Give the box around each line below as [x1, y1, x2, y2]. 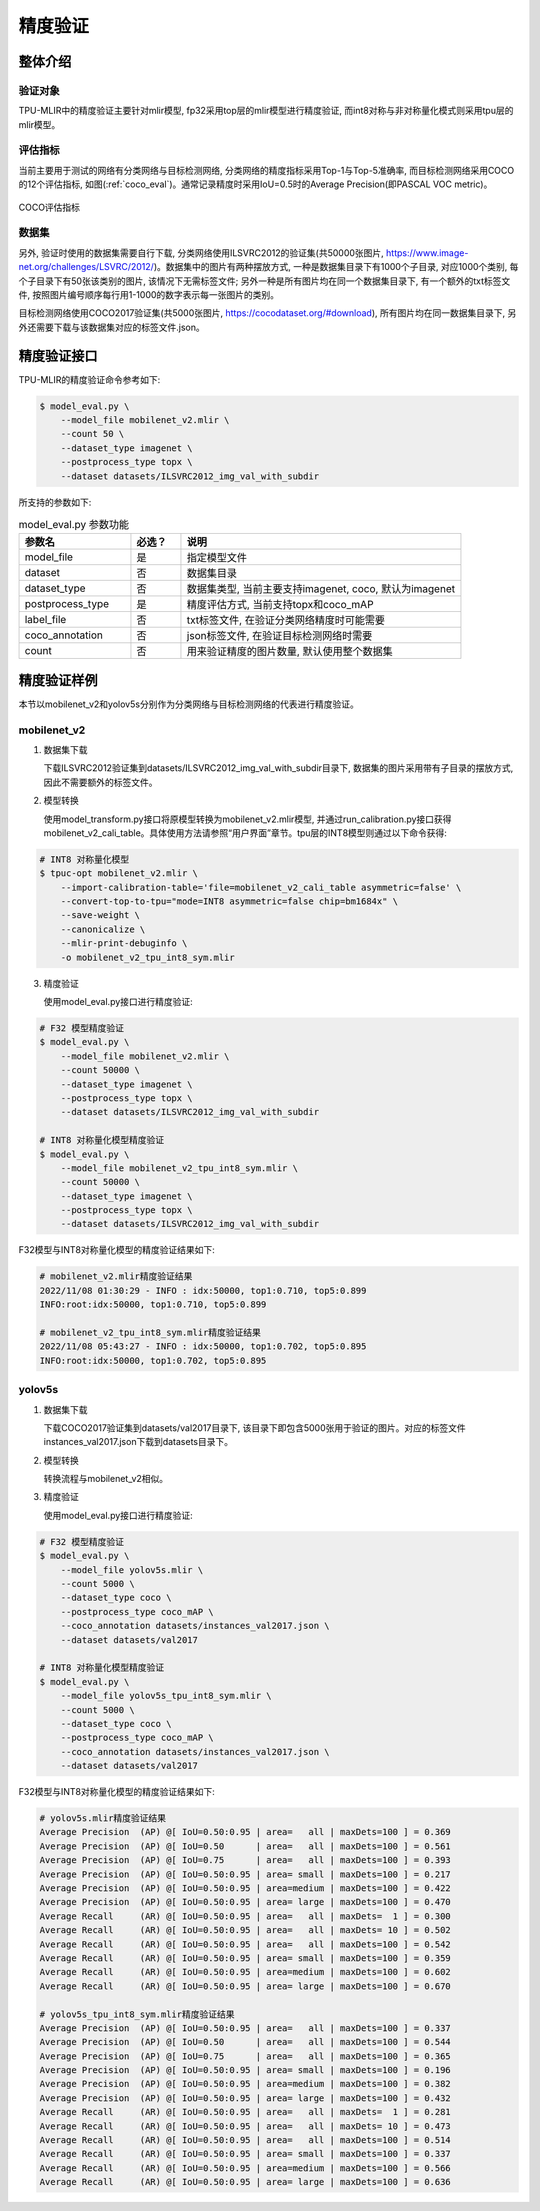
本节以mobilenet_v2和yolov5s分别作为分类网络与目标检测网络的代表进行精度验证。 [18, 698, 359, 710]
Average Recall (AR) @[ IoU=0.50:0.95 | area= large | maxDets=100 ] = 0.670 [39, 1980, 452, 1992]
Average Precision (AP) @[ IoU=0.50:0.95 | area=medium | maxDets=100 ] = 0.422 [39, 1883, 452, 1894]
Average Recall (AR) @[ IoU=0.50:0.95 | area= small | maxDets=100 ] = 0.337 [39, 2148, 452, 2160]
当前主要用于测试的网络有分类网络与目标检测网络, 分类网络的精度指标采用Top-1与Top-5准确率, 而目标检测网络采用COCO [18, 164, 515, 176]
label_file [24, 613, 67, 627]
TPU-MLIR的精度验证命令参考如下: [18, 373, 161, 385]
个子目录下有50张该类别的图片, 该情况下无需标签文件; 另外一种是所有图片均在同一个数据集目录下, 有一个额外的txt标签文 [18, 275, 511, 287]
